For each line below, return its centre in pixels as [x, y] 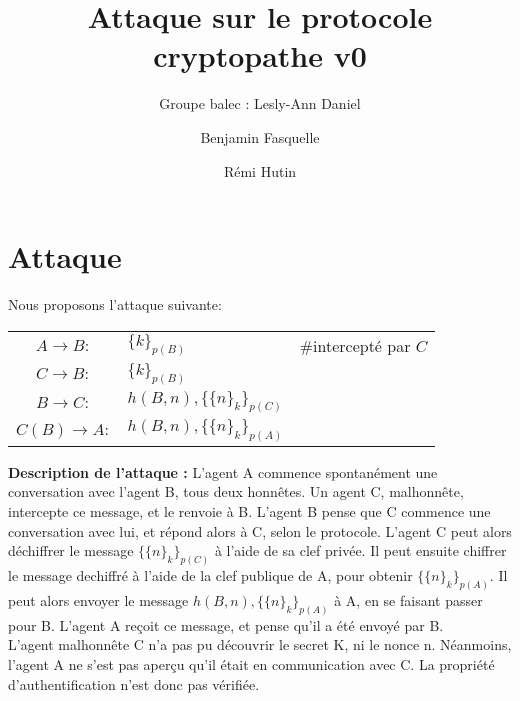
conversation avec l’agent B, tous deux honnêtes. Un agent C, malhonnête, [236, 491]
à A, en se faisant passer [408, 599]
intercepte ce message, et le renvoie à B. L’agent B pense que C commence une [249, 510]
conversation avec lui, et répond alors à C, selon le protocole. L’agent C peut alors [260, 530]
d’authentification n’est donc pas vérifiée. [134, 683]
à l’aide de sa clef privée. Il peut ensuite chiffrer [360, 550]
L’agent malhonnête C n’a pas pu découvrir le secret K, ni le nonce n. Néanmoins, [260, 644]
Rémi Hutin [260, 170]
